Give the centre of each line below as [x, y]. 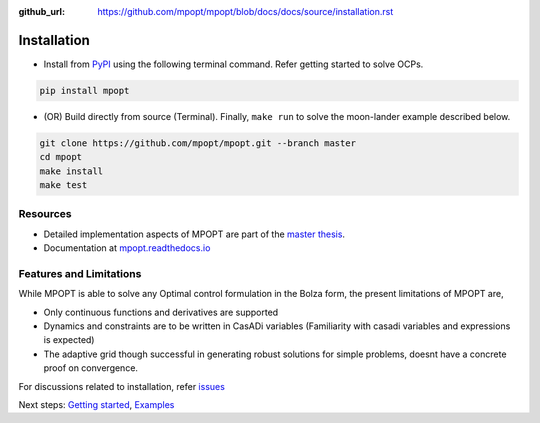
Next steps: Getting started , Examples [96, 405]
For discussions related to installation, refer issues [121, 386]
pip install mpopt [84, 90]
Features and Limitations [80, 273]
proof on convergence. [91, 368]
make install [71, 171]
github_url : [41, 11]
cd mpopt [61, 157]
